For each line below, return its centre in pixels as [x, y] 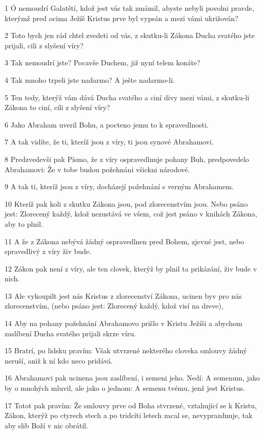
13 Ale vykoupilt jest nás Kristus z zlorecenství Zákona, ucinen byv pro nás [123, 295]
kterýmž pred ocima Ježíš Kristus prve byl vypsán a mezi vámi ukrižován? [121, 18]
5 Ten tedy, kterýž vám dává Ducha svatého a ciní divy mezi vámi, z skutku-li [127, 97]
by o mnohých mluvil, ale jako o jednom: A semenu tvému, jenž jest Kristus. [125, 388]
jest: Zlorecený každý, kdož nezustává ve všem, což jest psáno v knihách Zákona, [131, 214]
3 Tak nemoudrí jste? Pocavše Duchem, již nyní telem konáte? [103, 62]
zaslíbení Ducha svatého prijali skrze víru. [70, 333]
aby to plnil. [24, 223]
